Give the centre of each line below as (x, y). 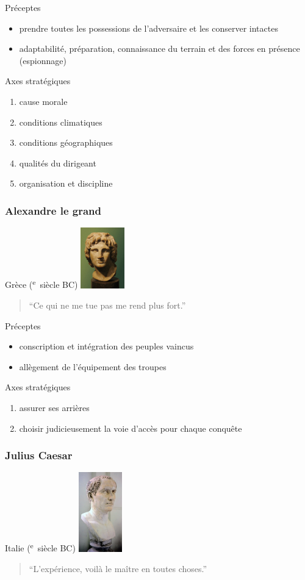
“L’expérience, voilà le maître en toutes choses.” (118, 569)
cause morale (43, 101)
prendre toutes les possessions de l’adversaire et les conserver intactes (149, 28)
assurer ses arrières (54, 408)
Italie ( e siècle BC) (40, 547)
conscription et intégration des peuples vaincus (106, 346)
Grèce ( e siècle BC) (41, 284)
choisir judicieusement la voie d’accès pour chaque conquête (131, 428)
